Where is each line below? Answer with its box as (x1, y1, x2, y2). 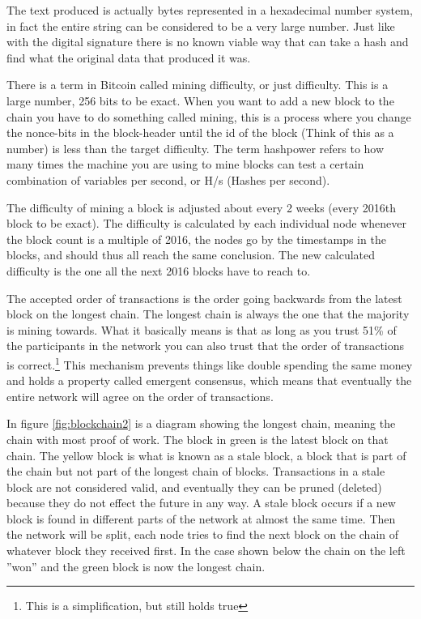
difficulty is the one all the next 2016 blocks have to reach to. (6, 262, 311, 279)
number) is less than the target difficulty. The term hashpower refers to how (6, 139, 385, 156)
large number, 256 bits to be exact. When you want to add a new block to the (6, 92, 394, 109)
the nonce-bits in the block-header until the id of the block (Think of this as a (6, 124, 394, 141)
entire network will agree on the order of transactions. (6, 387, 274, 404)
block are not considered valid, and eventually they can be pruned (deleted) (6, 478, 382, 495)
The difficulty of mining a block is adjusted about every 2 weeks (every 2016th (6, 199, 396, 216)
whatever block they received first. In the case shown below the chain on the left (6, 542, 406, 559)
